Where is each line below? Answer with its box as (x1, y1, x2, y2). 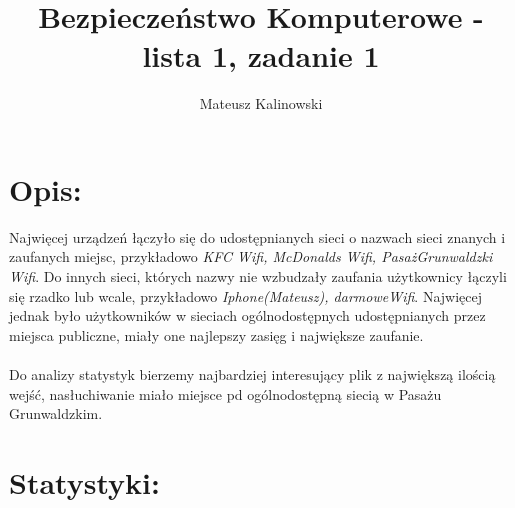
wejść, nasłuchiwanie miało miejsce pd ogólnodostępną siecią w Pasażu (9, 383, 442, 404)
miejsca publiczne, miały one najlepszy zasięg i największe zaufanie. (9, 324, 424, 345)
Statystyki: (9, 461, 160, 502)
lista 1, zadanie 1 (142, 35, 380, 76)
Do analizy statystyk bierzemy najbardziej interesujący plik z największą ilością (9, 364, 496, 384)
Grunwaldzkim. (9, 403, 103, 424)
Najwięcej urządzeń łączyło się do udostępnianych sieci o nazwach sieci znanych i (9, 226, 506, 247)
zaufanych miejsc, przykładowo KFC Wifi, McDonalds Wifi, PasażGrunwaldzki (9, 246, 493, 267)
